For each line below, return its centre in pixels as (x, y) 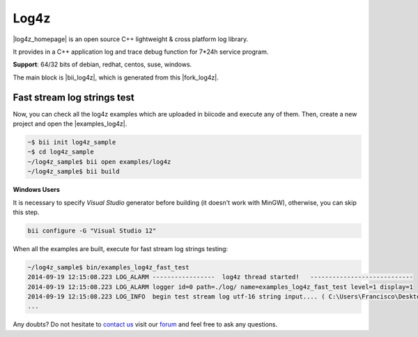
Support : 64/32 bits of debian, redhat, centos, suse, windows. (102, 65)
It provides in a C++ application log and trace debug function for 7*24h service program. (141, 52)
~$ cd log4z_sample (61, 152)
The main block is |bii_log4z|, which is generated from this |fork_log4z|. (116, 77)
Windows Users (37, 190)
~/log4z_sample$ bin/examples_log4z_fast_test (108, 267)
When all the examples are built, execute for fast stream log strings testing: (121, 248)
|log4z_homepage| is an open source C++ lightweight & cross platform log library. (131, 39)
